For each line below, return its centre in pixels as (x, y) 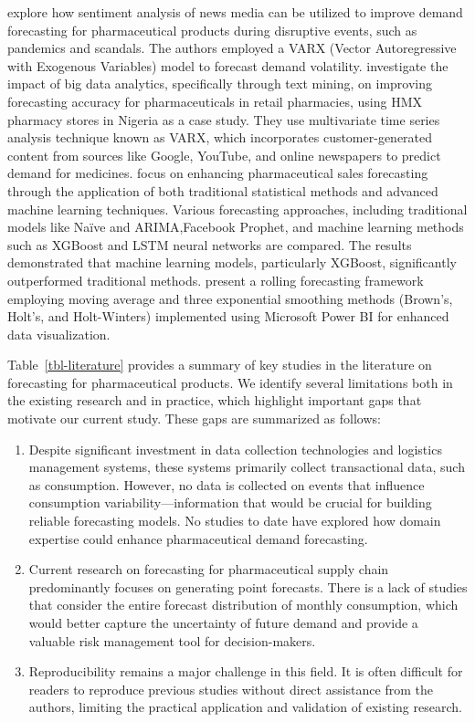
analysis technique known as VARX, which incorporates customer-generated (220, 137)
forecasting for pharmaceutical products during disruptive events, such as (212, 30)
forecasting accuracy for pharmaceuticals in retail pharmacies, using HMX (215, 101)
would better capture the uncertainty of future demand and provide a (223, 623)
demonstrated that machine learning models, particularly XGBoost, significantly (232, 262)
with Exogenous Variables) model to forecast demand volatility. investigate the (228, 65)
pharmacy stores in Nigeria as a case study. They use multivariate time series (224, 119)
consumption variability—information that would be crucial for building (230, 502)
